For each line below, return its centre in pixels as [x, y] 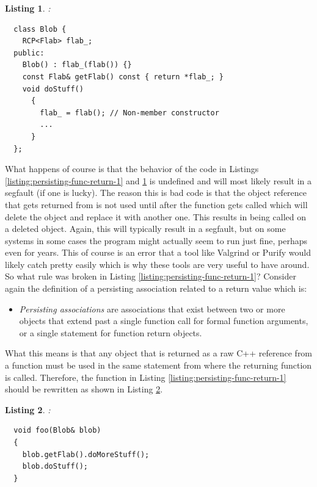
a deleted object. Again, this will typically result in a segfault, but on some [145, 229]
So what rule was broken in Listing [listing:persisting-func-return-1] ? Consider [151, 276]
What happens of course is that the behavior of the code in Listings [132, 169]
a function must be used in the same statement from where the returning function [158, 365]
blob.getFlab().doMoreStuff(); [86, 454]
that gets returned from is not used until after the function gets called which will [156, 204]
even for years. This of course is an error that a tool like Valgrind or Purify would [158, 252]
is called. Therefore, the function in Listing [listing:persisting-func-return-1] [146, 377]
